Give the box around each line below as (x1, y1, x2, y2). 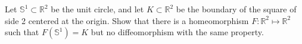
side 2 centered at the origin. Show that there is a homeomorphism (5, 14, 249, 26)
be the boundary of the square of (176, 3, 297, 15)
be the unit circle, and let (51, 3, 144, 15)
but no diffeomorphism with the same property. (91, 26, 264, 38)
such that (5, 26, 39, 38)
